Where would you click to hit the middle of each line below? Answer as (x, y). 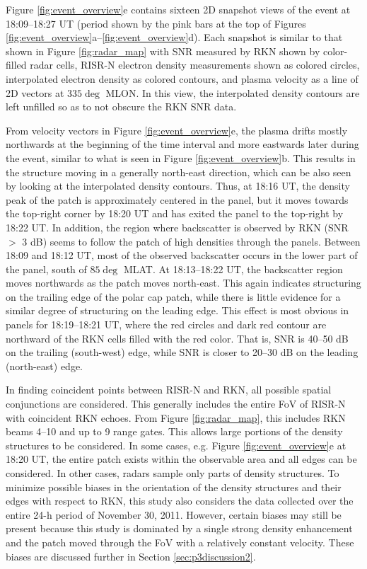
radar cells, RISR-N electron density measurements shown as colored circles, (195, 65)
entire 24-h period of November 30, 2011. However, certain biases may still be (174, 514)
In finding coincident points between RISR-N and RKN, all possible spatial (169, 390)
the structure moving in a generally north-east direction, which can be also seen (179, 172)
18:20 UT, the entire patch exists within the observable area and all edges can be (181, 459)
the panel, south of (46, 269)
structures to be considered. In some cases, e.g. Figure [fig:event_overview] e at (176, 445)
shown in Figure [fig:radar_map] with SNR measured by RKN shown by (163, 51)
